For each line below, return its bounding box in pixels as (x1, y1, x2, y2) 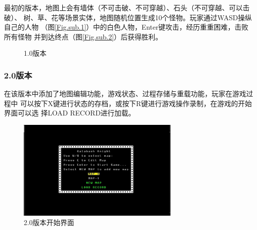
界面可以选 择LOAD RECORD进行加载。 (4, 108, 135, 118)
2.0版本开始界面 (24, 217, 74, 228)
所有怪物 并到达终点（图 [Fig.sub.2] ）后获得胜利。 (4, 31, 163, 41)
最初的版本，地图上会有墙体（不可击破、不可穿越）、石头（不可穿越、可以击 (4, 2, 250, 12)
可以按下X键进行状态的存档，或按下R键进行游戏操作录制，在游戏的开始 (20, 98, 252, 108)
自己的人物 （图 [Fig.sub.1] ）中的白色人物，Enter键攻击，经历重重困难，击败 (4, 22, 249, 32)
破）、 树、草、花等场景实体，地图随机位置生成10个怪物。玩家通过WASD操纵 (4, 12, 252, 22)
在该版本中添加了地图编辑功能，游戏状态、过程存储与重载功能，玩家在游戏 (4, 88, 246, 99)
